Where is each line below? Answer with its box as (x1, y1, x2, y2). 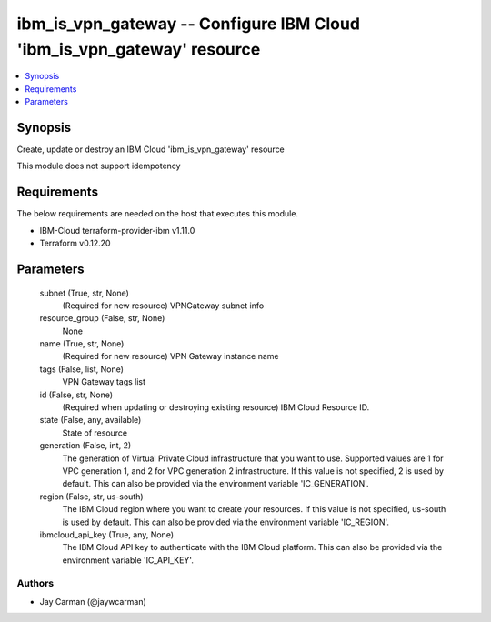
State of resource (62, 427, 128, 438)
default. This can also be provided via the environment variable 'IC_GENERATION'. (62, 478, 369, 489)
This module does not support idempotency (16, 160, 181, 172)
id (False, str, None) (39, 389, 114, 400)
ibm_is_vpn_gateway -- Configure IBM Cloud (16, 14, 361, 34)
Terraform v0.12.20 (39, 237, 111, 249)
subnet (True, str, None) (39, 287, 129, 298)
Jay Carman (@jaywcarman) (39, 596, 147, 607)
